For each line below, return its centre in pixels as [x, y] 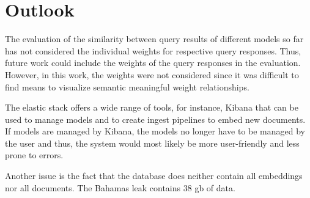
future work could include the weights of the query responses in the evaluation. [153, 63]
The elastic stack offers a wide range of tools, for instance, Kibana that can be [152, 107]
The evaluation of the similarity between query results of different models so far [154, 39]
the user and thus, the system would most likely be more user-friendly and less [152, 143]
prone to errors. [34, 155]
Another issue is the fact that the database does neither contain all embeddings [154, 176]
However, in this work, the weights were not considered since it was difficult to [152, 74]
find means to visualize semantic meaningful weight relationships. [127, 86]
